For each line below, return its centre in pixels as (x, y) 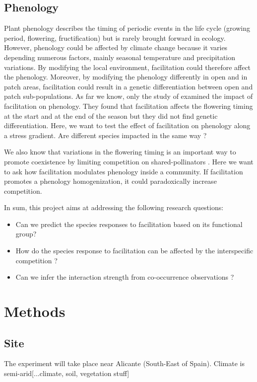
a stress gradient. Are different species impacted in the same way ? (105, 135)
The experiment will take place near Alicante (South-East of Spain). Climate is (124, 363)
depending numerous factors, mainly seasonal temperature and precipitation (120, 57)
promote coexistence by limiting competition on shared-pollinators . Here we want (129, 161)
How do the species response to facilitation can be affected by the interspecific (134, 251)
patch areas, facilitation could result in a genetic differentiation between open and (128, 86)
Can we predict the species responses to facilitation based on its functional (129, 224)
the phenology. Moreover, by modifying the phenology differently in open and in (126, 77)
